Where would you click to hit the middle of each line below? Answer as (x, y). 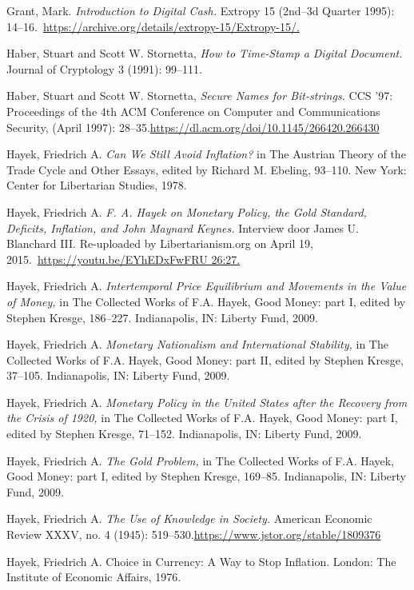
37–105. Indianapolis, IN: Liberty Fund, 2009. (118, 375)
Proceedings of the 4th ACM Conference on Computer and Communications (193, 111)
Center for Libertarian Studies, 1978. (97, 185)
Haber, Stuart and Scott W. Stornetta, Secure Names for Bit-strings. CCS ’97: (200, 96)
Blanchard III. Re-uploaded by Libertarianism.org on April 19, (160, 243)
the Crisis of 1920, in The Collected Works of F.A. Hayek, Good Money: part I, (202, 418)
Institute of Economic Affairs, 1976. (94, 577)
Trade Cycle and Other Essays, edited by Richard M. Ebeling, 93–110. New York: (207, 169)
